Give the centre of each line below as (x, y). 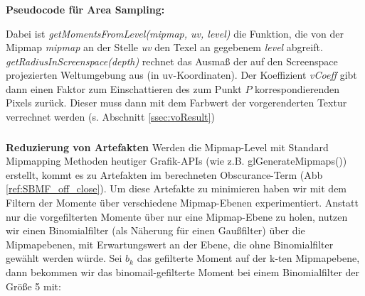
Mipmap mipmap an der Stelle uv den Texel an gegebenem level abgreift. (164, 47)
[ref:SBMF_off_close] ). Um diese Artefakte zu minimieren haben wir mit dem (176, 188)
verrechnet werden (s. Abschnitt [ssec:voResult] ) (110, 117)
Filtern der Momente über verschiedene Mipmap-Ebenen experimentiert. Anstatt (182, 202)
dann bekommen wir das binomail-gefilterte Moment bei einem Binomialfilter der (183, 272)
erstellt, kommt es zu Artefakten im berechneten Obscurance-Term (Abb (164, 174)
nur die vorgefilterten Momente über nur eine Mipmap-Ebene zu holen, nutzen (177, 216)
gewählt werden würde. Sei (64, 258)
